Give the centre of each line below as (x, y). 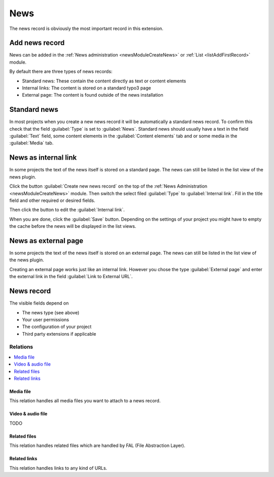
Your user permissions (46, 319)
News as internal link (43, 158)
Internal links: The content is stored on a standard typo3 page (87, 88)
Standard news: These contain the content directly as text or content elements (104, 81)
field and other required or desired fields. (52, 200)
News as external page (46, 241)
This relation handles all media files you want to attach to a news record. (85, 401)
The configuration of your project (57, 327)
